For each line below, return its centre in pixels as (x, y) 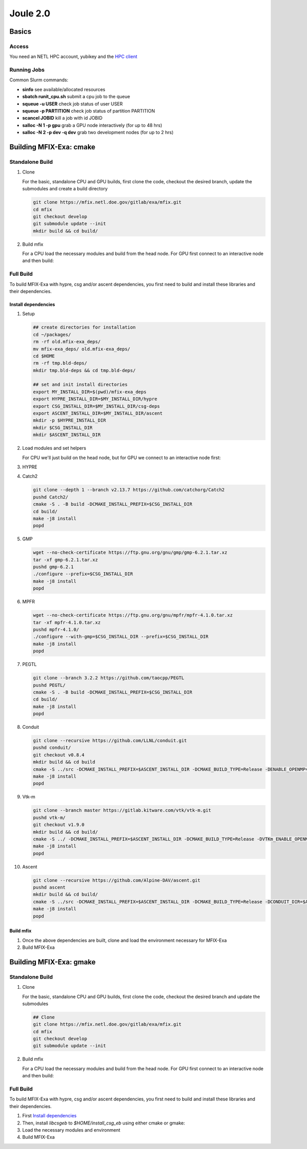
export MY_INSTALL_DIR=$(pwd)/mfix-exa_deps (90, 392)
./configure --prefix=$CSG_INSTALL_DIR (83, 574)
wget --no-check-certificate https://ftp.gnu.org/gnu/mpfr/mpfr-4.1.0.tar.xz (133, 615)
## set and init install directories (80, 385)
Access (19, 46)
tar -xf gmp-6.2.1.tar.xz (65, 560)
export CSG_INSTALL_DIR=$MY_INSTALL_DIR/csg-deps (96, 406)
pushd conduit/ (52, 748)
